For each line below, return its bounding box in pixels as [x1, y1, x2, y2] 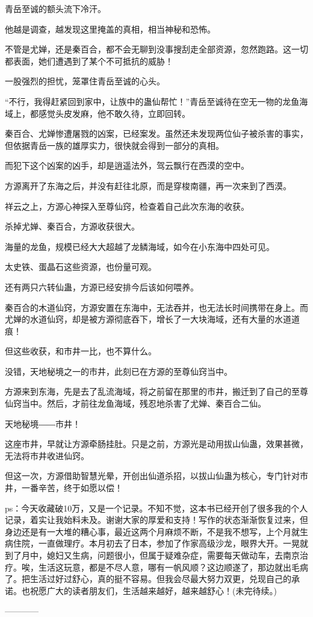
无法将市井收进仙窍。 [5, 449, 89, 462]
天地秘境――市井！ [5, 417, 81, 430]
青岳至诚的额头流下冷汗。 [5, 2, 106, 14]
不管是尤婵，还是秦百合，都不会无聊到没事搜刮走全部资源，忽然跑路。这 [5, 43, 291, 55]
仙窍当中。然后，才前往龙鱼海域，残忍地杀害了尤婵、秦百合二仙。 [5, 397, 266, 410]
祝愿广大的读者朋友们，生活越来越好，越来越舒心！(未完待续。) [29, 584, 277, 597]
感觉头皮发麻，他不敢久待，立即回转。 [38, 107, 190, 119]
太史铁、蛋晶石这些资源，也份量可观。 [5, 260, 156, 273]
